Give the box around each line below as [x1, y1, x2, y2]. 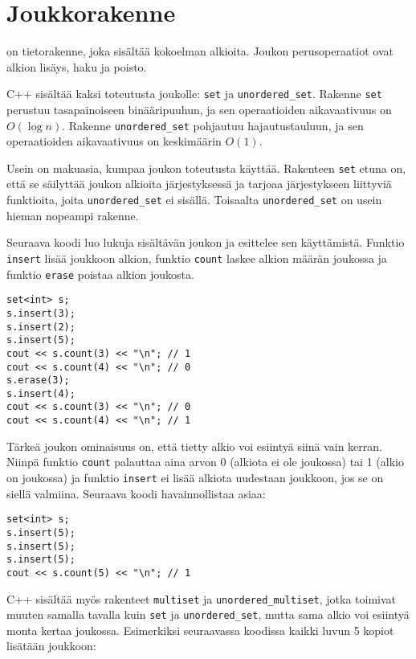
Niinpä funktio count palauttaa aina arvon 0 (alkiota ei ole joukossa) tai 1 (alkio [6, 453, 404, 470]
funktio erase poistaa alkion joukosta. [6, 265, 194, 282]
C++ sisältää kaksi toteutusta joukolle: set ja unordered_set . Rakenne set [6, 85, 382, 102]
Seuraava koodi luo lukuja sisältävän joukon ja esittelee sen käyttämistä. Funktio [6, 234, 405, 251]
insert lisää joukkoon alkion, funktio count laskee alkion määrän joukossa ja [6, 249, 387, 266]
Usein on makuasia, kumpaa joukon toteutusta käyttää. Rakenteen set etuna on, [6, 159, 406, 176]
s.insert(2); [6, 321, 75, 333]
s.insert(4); [6, 387, 75, 399]
